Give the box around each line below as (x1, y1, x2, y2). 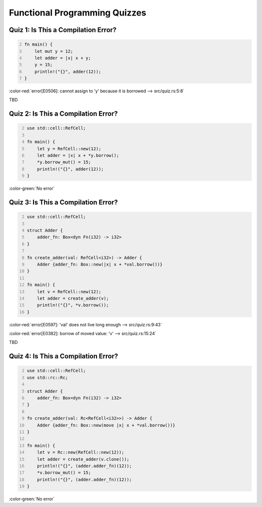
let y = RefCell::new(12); (37, 146, 101, 152)
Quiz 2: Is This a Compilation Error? (9, 110, 118, 118)
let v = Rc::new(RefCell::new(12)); (37, 450, 125, 455)
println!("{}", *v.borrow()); (37, 303, 109, 308)
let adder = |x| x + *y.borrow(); (37, 153, 119, 158)
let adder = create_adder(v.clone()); (37, 456, 130, 462)
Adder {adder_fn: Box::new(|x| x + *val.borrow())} (37, 261, 163, 267)
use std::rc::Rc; (27, 374, 68, 380)
